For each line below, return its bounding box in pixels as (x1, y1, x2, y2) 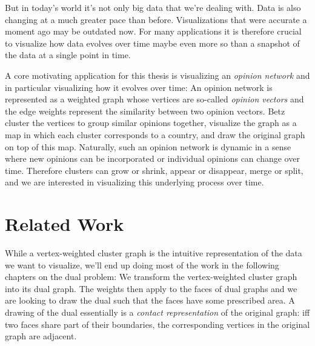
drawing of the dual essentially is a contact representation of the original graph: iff (5, 306, 310, 318)
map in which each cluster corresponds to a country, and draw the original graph (5, 128, 305, 141)
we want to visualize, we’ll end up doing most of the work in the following (5, 258, 279, 271)
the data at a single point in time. (5, 48, 131, 61)
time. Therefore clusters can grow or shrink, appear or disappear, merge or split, (5, 164, 303, 176)
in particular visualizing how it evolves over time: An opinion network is (5, 81, 273, 93)
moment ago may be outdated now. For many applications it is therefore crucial (5, 25, 302, 38)
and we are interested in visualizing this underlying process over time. (5, 176, 264, 188)
